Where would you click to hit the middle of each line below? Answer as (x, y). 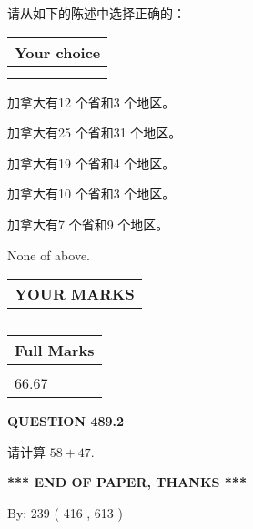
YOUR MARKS (75, 294)
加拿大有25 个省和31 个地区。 (95, 132)
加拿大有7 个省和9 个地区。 (88, 224)
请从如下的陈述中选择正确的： (96, 13)
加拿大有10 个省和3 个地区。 (91, 193)
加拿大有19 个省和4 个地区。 (91, 163)
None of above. (49, 254)
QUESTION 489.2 (66, 421)
